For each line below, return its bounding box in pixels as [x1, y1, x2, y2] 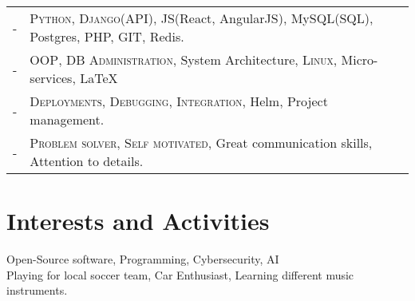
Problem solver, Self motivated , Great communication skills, [30, 133, 373, 152]
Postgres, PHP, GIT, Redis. [30, 27, 184, 46]
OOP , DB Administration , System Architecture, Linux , [30, 50, 338, 69]
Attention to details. [30, 152, 144, 170]
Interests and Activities [6, 204, 270, 237]
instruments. [6, 282, 68, 299]
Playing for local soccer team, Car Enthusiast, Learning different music [6, 266, 354, 283]
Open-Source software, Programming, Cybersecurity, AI [6, 251, 279, 267]
